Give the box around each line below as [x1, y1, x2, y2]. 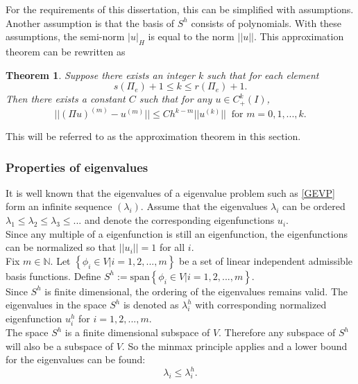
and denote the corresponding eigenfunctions [84, 213, 275, 227]
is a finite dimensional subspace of [65, 325, 210, 340]
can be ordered [282, 199, 346, 213]
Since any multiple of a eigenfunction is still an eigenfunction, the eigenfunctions [6, 226, 348, 241]
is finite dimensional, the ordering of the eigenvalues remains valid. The [44, 283, 348, 298]
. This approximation [253, 29, 344, 44]
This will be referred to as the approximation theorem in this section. [6, 129, 301, 143]
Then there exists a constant [6, 91, 126, 106]
